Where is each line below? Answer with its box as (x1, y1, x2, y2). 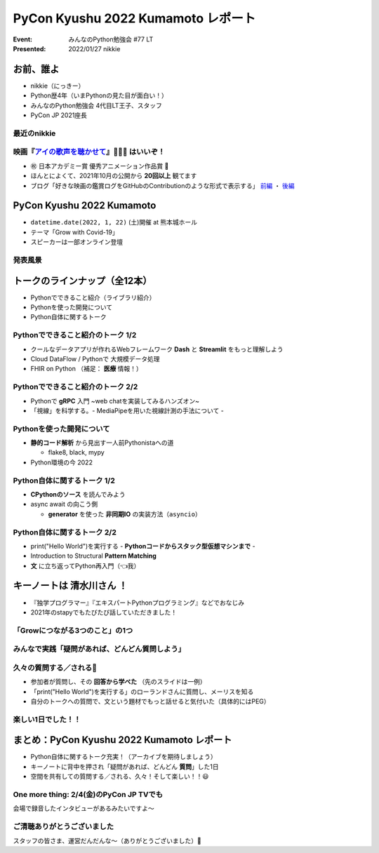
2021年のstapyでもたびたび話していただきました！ (30, 607, 178, 617)
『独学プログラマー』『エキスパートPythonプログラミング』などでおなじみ (30, 598, 245, 607)
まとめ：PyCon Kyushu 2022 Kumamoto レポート (13, 734, 232, 746)
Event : (13, 35, 33, 43)
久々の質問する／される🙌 (13, 663, 98, 673)
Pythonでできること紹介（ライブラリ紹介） (30, 293, 156, 302)
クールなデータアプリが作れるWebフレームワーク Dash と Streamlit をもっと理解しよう (30, 344, 284, 354)
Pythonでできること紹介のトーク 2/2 (13, 382, 138, 392)
